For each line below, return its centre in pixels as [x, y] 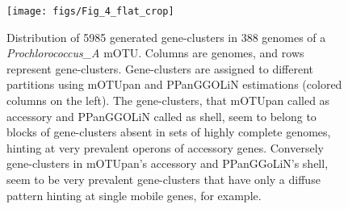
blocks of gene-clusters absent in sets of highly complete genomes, [169, 132]
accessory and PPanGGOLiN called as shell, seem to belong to [161, 116]
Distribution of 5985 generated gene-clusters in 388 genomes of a [166, 37]
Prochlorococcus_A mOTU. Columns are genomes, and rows [155, 53]
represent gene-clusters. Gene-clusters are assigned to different [160, 68]
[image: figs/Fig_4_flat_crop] [90, 11]
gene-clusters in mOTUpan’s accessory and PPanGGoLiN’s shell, [168, 163]
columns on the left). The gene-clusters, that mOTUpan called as [168, 100]
